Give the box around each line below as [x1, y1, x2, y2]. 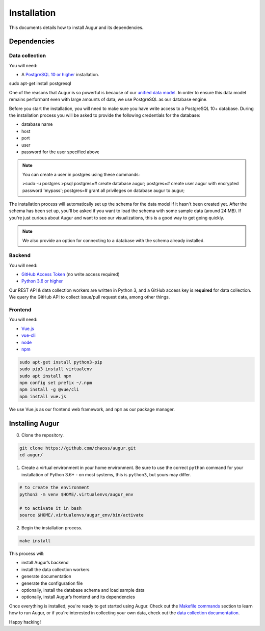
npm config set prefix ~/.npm [19, 380, 92, 385]
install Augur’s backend [21, 560, 69, 566]
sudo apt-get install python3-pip [19, 359, 103, 365]
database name [21, 121, 53, 127]
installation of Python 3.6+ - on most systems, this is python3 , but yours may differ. [21, 471, 191, 477]
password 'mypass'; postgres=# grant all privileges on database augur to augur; [22, 187, 185, 193]
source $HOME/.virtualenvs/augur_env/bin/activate [19, 512, 144, 518]
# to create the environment [19, 485, 90, 491]
